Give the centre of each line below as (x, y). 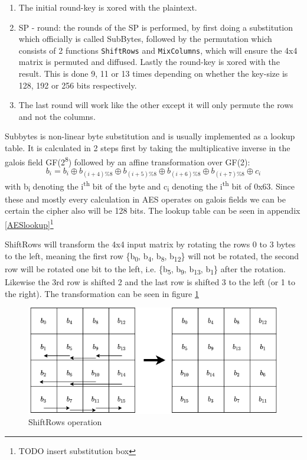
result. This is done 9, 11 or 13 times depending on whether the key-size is (153, 74)
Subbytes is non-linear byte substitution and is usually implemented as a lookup (150, 136)
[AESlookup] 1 (29, 224)
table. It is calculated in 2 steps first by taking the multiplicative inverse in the (148, 148)
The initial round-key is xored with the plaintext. (108, 7)
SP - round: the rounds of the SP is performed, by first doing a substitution (156, 27)
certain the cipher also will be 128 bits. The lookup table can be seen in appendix (153, 211)
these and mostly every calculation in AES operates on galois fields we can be (145, 199)
